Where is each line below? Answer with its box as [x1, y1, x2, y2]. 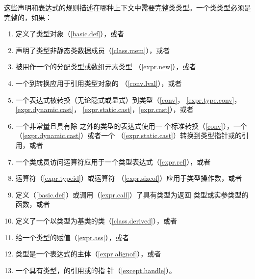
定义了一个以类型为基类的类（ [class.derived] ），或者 [15, 215, 177, 225]
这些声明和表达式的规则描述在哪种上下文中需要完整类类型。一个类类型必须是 [4, 2, 251, 12]
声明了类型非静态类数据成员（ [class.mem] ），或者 [15, 45, 170, 55]
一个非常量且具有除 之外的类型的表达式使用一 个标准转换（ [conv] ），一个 [15, 120, 247, 131]
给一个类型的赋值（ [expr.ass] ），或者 [15, 232, 129, 242]
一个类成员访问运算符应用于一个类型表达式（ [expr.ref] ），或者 [15, 156, 211, 167]
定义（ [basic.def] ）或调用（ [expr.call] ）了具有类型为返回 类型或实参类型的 [15, 189, 249, 199]
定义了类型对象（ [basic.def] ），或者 [15, 28, 125, 39]
